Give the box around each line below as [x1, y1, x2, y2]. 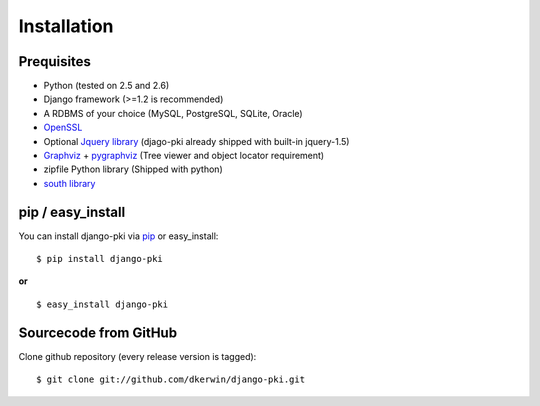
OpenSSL [43, 121, 83, 134]
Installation [18, 15, 114, 37]
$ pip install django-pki [36, 253, 164, 265]
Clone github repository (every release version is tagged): [18, 350, 257, 362]
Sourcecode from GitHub [18, 324, 178, 341]
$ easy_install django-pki [36, 298, 169, 310]
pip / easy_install [18, 203, 126, 220]
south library [43, 177, 96, 189]
